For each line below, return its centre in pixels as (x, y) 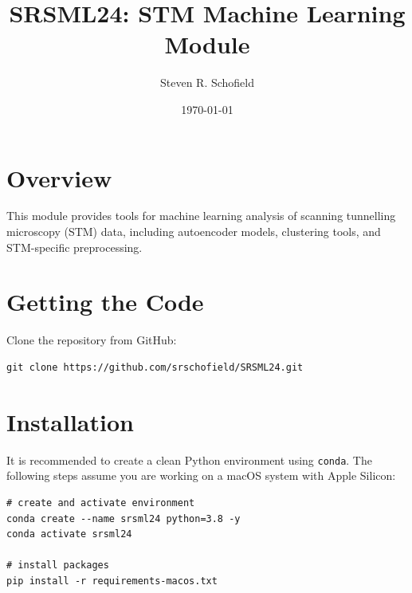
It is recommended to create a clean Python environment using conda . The (189, 459)
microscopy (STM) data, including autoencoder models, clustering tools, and (194, 232)
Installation (70, 421)
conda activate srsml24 (69, 534)
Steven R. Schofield (207, 82)
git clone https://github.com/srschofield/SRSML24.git (155, 367)
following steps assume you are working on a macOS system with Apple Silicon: (201, 475)
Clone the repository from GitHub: (92, 340)
